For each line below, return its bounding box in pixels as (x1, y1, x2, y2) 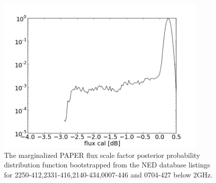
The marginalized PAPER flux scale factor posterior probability (4, 149, 200, 160)
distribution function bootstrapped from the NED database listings (4, 159, 210, 170)
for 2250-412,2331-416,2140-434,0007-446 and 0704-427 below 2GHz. (4, 169, 213, 179)
